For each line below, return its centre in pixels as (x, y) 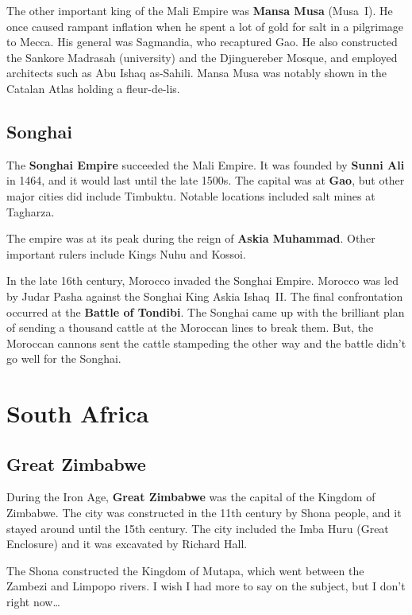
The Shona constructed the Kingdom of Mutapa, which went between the (185, 570)
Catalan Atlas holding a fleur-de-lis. (93, 88)
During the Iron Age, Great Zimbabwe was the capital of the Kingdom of (191, 497)
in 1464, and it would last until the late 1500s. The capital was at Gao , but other (206, 180)
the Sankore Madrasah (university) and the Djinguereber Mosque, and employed (202, 57)
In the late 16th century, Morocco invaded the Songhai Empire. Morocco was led (202, 280)
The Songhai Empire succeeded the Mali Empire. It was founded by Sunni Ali (206, 164)
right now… (33, 602)
